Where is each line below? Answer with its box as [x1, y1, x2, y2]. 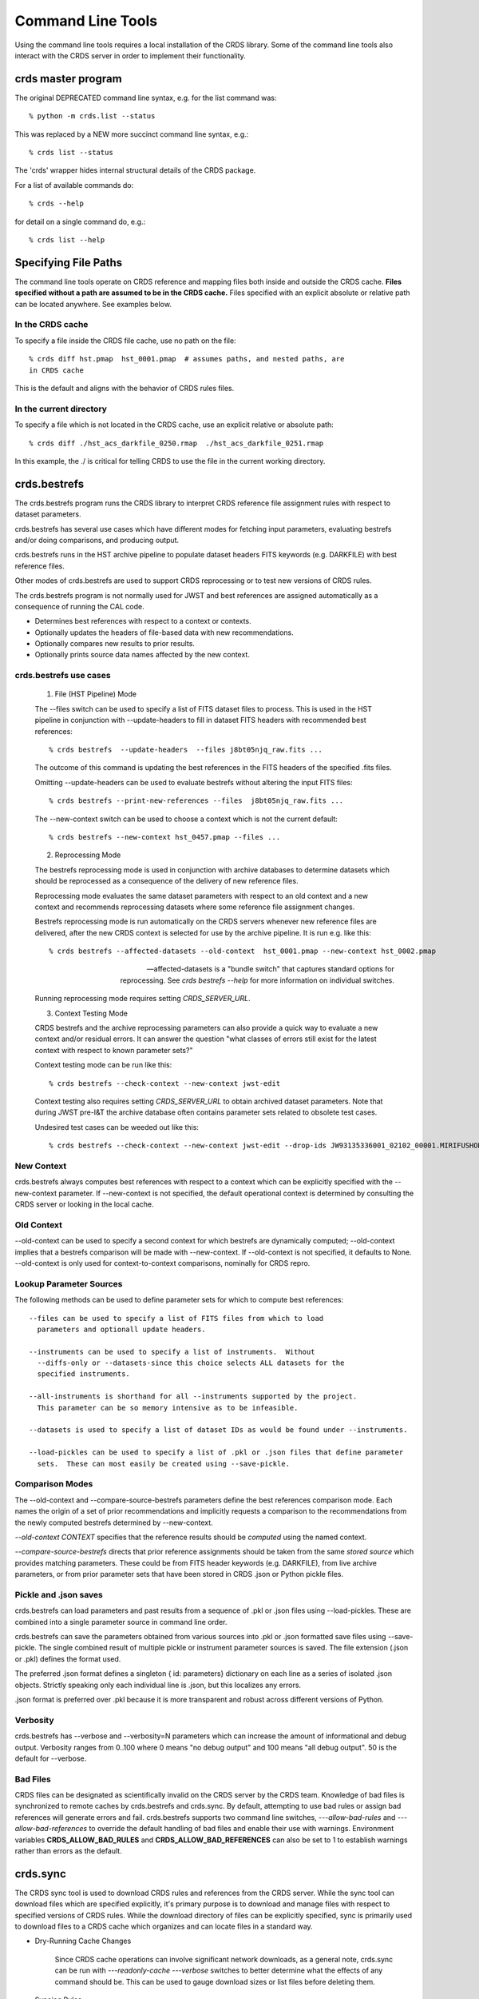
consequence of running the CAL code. [14, 601, 144, 611]
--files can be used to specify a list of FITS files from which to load [29, 1314, 324, 1323]
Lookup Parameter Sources [14, 1278, 123, 1289]
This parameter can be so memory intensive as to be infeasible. [37, 1403, 299, 1412]
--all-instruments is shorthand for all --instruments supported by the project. [29, 1392, 358, 1401]
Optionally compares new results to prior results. [34, 639, 196, 648]
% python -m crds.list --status [29, 112, 156, 121]
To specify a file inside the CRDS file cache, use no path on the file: [14, 336, 236, 345]
